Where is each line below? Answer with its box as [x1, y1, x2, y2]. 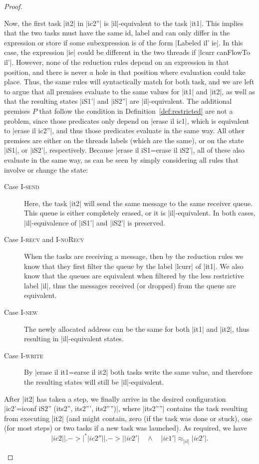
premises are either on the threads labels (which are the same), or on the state [4, 135, 244, 145]
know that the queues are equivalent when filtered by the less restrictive [24, 270, 244, 281]
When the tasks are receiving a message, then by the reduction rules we [24, 251, 244, 261]
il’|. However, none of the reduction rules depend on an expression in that [4, 56, 229, 67]
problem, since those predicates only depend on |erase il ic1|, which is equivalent [4, 115, 250, 126]
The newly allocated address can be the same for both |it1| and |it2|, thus [24, 323, 250, 334]
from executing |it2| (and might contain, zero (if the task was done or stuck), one [4, 413, 252, 423]
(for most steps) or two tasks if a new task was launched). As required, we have [4, 423, 247, 433]
